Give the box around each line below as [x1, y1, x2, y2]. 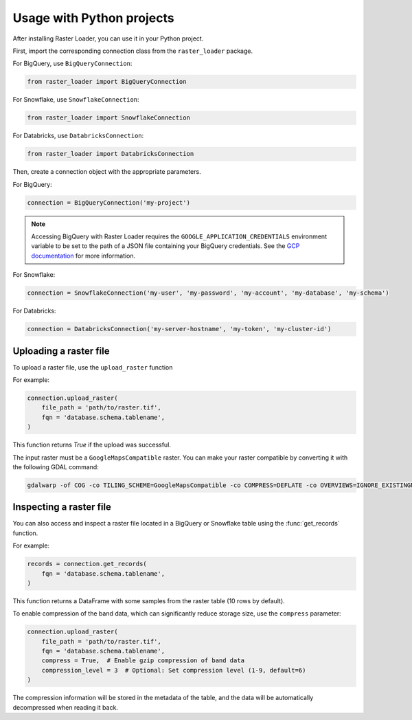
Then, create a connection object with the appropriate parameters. [12, 168, 202, 176]
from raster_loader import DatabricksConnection [27, 150, 194, 158]
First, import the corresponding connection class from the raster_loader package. [12, 47, 253, 55]
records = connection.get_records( [27, 560, 147, 568]
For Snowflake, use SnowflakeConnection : [12, 95, 140, 104]
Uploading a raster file [12, 345, 110, 357]
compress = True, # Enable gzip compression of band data [41, 657, 245, 664]
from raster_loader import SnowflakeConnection [27, 114, 190, 122]
